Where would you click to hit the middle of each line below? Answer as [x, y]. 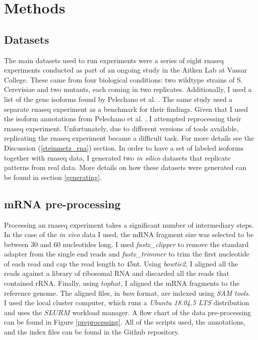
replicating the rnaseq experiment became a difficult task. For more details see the [129, 138]
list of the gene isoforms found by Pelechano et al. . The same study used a [118, 99]
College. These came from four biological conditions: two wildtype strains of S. [124, 79]
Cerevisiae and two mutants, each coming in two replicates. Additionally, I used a [128, 89]
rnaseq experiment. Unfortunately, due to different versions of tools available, [121, 128]
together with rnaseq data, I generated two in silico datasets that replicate [117, 157]
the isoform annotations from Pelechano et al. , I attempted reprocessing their [123, 119]
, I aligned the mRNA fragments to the [180, 283]
